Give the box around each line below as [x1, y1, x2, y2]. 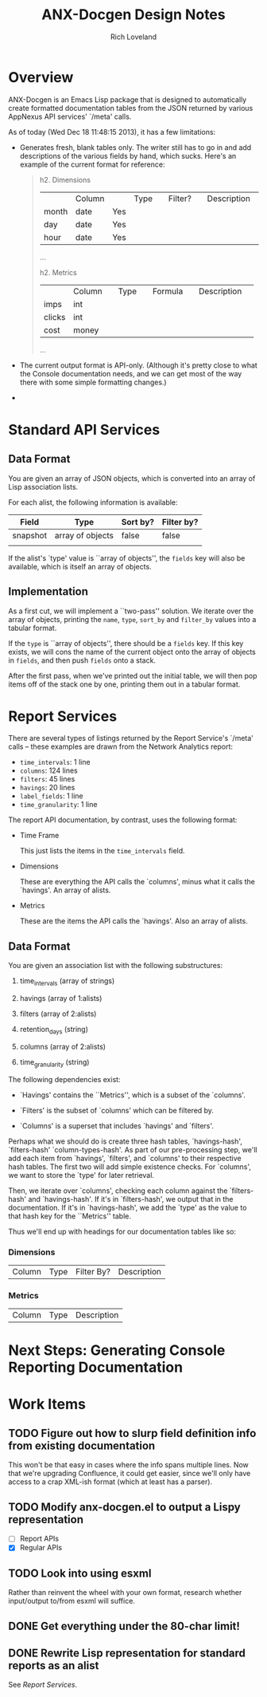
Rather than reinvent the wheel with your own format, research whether [8, 1588, 242, 1597]
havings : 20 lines [19, 783, 75, 793]
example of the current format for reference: [19, 159, 165, 169]
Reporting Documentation [8, 1358, 184, 1376]
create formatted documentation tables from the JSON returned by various [8, 103, 253, 112]
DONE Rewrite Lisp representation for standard [8, 1646, 246, 1660]
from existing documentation [8, 1439, 156, 1452]
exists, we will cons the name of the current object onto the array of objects [8, 647, 256, 656]
